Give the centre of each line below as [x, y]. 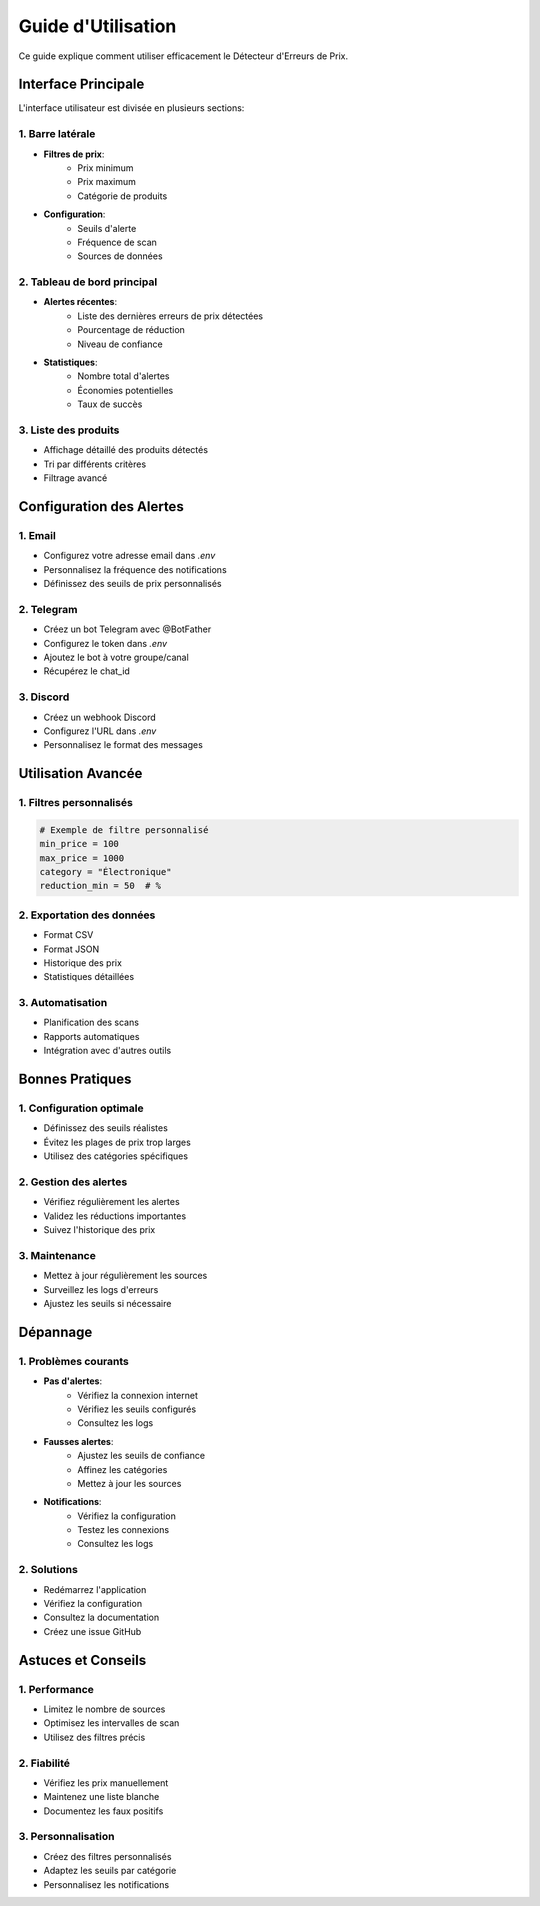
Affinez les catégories [122, 1469]
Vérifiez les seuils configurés [137, 1409]
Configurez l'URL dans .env [100, 731]
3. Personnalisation [66, 1837]
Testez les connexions [123, 1530]
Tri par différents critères [95, 464]
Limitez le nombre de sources [104, 1709]
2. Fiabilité [44, 1763]
